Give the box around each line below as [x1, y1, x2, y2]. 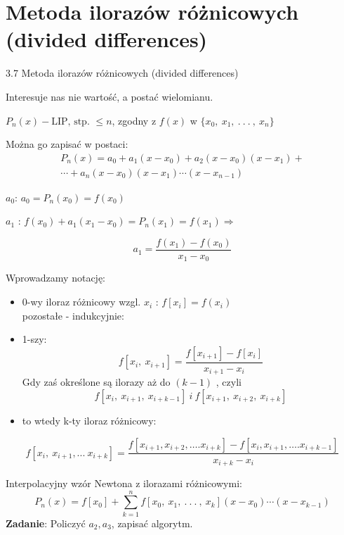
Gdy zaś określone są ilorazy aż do [22, 374, 171, 389]
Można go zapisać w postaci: [6, 137, 128, 151]
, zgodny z [112, 113, 157, 127]
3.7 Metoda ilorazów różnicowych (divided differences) [6, 65, 239, 80]
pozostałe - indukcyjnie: [22, 308, 124, 322]
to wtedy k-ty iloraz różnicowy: [22, 413, 157, 427]
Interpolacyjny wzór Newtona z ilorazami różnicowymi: [6, 475, 242, 490]
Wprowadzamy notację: [6, 270, 105, 285]
